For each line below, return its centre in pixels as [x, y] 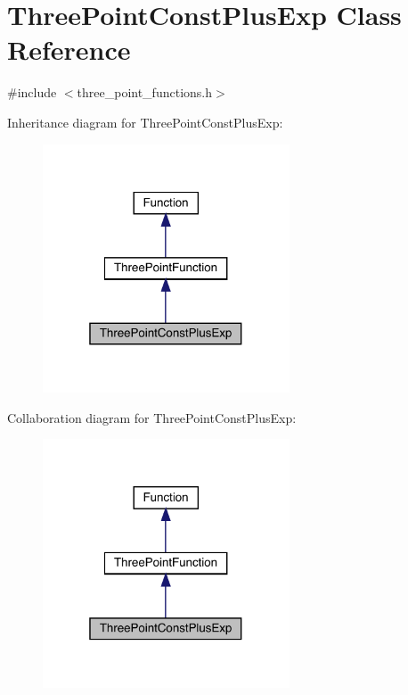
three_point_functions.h [144, 92]
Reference [69, 50]
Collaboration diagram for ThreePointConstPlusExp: [152, 417]
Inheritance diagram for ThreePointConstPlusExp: [145, 122]
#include [32, 92]
